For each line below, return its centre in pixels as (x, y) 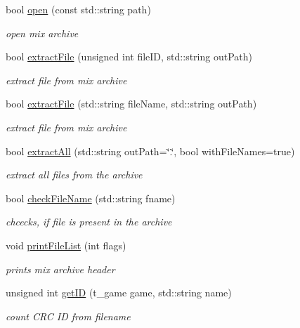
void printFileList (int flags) (66, 245)
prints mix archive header (60, 269)
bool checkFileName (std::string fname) (91, 198)
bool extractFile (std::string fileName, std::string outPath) (131, 104)
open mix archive (42, 33)
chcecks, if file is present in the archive (89, 222)
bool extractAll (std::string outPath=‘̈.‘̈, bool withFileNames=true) (150, 151)
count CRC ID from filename (68, 316)
